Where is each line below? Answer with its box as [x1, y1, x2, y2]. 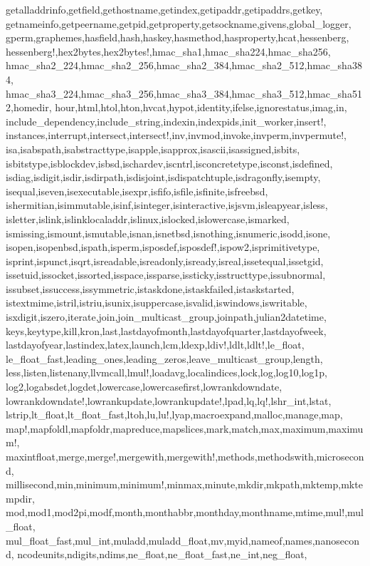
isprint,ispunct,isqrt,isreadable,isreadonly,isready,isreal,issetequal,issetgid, [6, 253, 324, 268]
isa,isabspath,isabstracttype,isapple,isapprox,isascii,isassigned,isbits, [6, 141, 300, 156]
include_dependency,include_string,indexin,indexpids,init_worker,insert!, [6, 113, 327, 128]
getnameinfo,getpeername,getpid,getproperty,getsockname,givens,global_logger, [6, 16, 351, 31]
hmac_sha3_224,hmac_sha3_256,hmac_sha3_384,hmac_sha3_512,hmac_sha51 [6, 86, 362, 101]
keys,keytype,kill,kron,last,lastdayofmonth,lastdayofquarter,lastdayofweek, [6, 323, 327, 338]
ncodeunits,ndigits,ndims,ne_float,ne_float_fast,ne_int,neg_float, [17, 547, 307, 562]
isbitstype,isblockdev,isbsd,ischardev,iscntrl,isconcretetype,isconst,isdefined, [6, 155, 333, 170]
